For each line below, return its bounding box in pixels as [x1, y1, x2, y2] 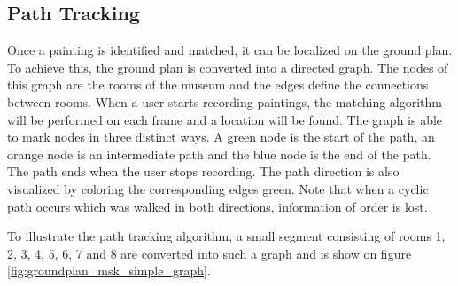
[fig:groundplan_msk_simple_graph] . [7, 261, 211, 280]
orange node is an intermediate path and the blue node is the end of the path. [7, 144, 431, 163]
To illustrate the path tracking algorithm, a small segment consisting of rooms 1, [7, 227, 446, 245]
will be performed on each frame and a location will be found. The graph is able [7, 110, 443, 128]
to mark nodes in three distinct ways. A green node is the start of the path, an [7, 128, 435, 146]
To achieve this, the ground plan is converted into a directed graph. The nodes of [7, 58, 448, 76]
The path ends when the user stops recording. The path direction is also [7, 162, 400, 181]
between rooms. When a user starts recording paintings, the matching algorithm [7, 92, 443, 111]
